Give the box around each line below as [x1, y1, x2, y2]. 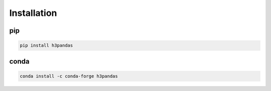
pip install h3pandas [20, 43, 73, 48]
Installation [9, 7, 57, 18]
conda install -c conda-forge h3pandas [20, 73, 118, 79]
